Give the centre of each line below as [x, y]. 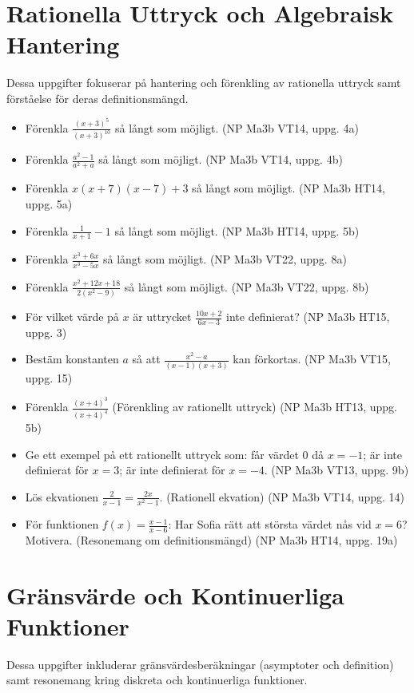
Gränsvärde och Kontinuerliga [175, 594]
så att [146, 359]
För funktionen [62, 524]
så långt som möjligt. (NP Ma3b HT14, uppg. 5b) [237, 230]
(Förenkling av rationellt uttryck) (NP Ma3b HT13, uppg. [255, 407]
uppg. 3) [46, 332]
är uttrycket [162, 317]
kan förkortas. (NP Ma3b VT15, [312, 359]
